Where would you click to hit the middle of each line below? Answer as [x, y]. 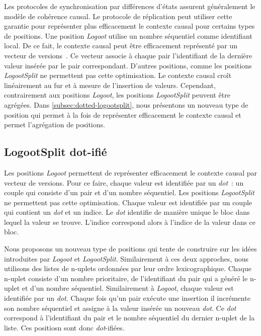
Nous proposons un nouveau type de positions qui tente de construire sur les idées [130, 249]
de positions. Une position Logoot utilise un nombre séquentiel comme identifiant [128, 35]
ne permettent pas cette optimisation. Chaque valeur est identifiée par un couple [128, 202]
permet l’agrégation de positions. [55, 124]
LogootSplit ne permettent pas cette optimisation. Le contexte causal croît [118, 75]
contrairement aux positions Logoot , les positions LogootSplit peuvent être [117, 95]
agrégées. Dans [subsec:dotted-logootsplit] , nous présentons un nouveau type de [126, 104]
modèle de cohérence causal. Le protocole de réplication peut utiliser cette [118, 16]
